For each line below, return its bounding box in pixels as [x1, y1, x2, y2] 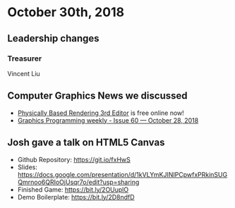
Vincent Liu [7, 69, 40, 78]
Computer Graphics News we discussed [7, 90, 188, 102]
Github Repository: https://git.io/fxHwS [17, 155, 131, 164]
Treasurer [7, 54, 42, 63]
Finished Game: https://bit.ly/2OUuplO [17, 185, 129, 194]
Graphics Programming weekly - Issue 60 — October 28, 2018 [17, 116, 199, 124]
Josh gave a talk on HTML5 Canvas [7, 137, 165, 149]
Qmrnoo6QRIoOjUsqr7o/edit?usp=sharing [17, 178, 140, 186]
